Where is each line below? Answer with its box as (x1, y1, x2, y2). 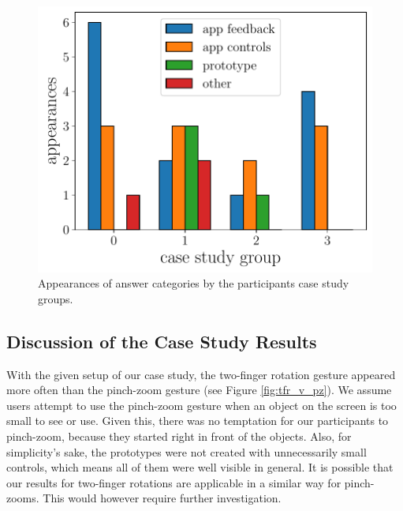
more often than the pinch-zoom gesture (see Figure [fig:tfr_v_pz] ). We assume (6, 381, 392, 398)
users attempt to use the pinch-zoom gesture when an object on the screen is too (6, 396, 397, 413)
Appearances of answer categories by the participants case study (38, 275, 349, 291)
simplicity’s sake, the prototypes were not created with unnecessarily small (6, 443, 367, 460)
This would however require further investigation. (43, 490, 282, 506)
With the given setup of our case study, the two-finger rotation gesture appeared (6, 366, 396, 382)
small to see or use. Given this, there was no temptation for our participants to (6, 412, 389, 429)
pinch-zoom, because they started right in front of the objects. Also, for (6, 427, 352, 444)
